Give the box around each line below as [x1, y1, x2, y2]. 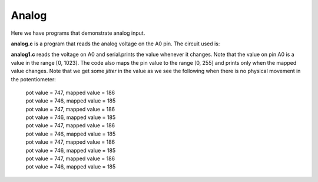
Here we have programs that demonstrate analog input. [11, 29, 145, 37]
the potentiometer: [11, 75, 56, 82]
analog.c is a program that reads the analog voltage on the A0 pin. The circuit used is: [11, 40, 220, 47]
